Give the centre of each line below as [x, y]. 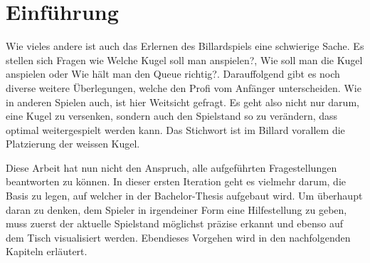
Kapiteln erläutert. [47, 251]
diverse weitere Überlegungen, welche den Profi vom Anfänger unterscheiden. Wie [184, 87]
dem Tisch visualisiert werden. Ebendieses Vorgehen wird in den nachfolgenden [178, 237]
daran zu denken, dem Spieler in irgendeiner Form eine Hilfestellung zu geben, [176, 209]
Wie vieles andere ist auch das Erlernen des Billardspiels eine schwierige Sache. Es [185, 46]
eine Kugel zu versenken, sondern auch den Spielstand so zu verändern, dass [172, 116]
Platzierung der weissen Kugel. [73, 144]
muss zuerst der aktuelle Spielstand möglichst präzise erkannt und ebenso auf [174, 223]
